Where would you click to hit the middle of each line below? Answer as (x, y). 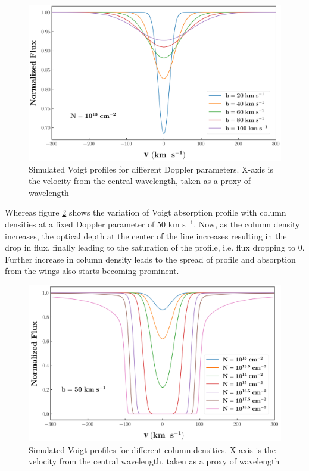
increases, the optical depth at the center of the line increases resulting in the (146, 235)
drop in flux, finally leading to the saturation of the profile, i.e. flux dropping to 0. (155, 247)
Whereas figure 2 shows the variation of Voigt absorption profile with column (146, 212)
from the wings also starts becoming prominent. (92, 271)
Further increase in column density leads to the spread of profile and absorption (150, 259)
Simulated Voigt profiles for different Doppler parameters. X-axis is (151, 169)
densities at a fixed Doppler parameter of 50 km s (95, 224)
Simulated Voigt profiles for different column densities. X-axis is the (152, 449)
